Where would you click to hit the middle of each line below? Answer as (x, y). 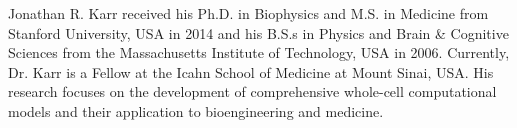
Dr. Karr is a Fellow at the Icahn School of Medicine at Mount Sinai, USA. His (251, 71)
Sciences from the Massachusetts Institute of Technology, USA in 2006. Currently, (259, 52)
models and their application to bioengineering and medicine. (196, 110)
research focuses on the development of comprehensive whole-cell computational (252, 91)
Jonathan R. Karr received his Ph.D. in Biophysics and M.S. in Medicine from (248, 13)
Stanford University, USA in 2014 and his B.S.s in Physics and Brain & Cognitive (258, 32)
